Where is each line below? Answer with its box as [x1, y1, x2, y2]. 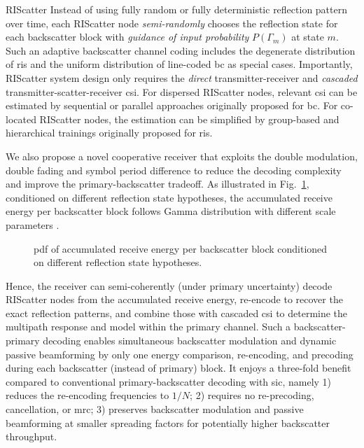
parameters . [6, 217, 59, 232]
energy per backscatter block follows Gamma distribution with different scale [6, 204, 336, 218]
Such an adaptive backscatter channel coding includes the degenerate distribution [6, 43, 356, 57]
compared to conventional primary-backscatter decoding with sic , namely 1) [6, 374, 332, 388]
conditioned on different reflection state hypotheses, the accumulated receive [6, 190, 332, 204]
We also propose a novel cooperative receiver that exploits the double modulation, [6, 148, 358, 163]
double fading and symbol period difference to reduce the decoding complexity [6, 162, 342, 177]
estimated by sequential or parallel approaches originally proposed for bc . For [6, 98, 338, 113]
